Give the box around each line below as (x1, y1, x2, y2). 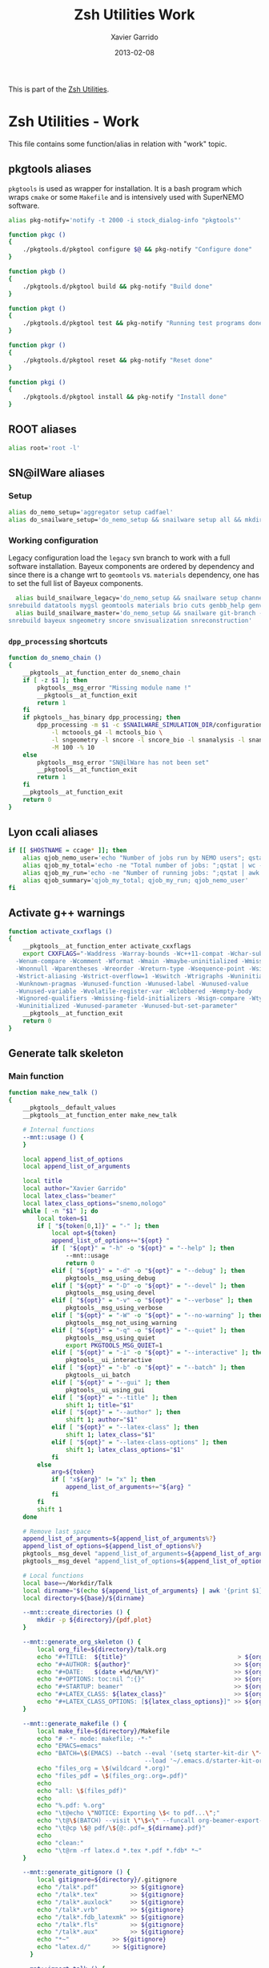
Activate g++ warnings (8, 906, 126, 920)
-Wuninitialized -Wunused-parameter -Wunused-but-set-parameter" (15, 1002, 239, 1010)
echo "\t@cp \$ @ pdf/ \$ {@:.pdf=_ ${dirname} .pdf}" (37, 1824, 206, 1832)
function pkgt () (8, 304, 66, 312)
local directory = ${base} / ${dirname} (22, 1594, 146, 1602)
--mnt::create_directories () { (22, 1608, 130, 1616)
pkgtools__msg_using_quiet (65, 1334, 156, 1342)
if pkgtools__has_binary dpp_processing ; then (22, 714, 181, 722)
